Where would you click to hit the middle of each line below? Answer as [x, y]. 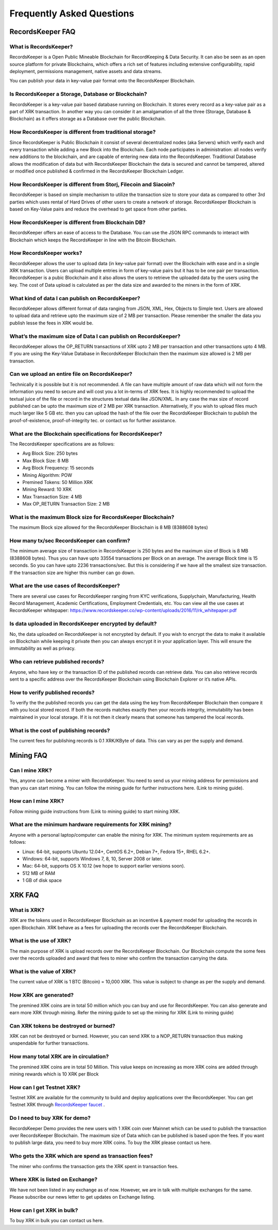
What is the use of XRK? [40, 941]
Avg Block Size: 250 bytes [50, 454]
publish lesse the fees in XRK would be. [51, 323]
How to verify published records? [52, 692]
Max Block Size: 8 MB [46, 460]
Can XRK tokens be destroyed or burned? [62, 1026]
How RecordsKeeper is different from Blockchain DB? [77, 222]
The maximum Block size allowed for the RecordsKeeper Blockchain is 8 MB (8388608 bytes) [109, 527]
